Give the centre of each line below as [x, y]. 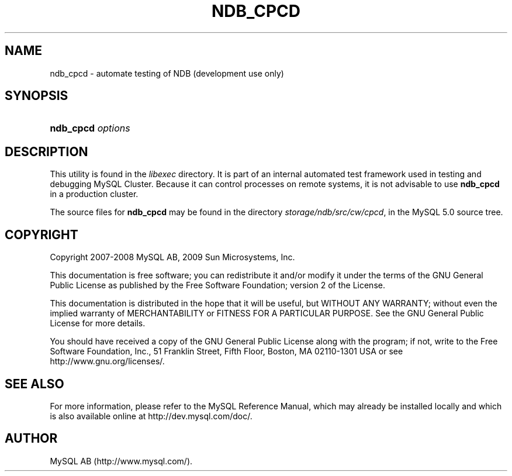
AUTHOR [31, 439]
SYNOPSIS [37, 96]
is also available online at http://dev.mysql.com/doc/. [151, 416]
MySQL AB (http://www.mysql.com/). [121, 461]
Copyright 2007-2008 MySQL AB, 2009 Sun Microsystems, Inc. [172, 257]
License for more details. [98, 323]
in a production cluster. [94, 194]
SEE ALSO [34, 384]
